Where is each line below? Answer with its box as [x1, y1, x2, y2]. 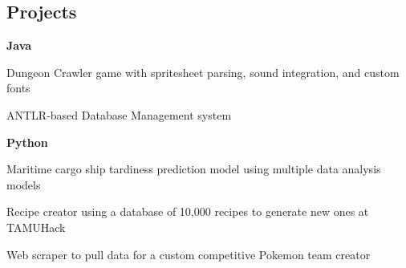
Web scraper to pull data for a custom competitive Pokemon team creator [6, 246, 371, 262]
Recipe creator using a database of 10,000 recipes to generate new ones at [6, 203, 369, 220]
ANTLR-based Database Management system [6, 106, 232, 123]
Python [6, 133, 48, 150]
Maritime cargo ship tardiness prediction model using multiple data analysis [6, 160, 381, 177]
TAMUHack [6, 218, 66, 235]
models [6, 176, 41, 193]
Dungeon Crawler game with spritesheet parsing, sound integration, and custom [6, 63, 400, 80]
